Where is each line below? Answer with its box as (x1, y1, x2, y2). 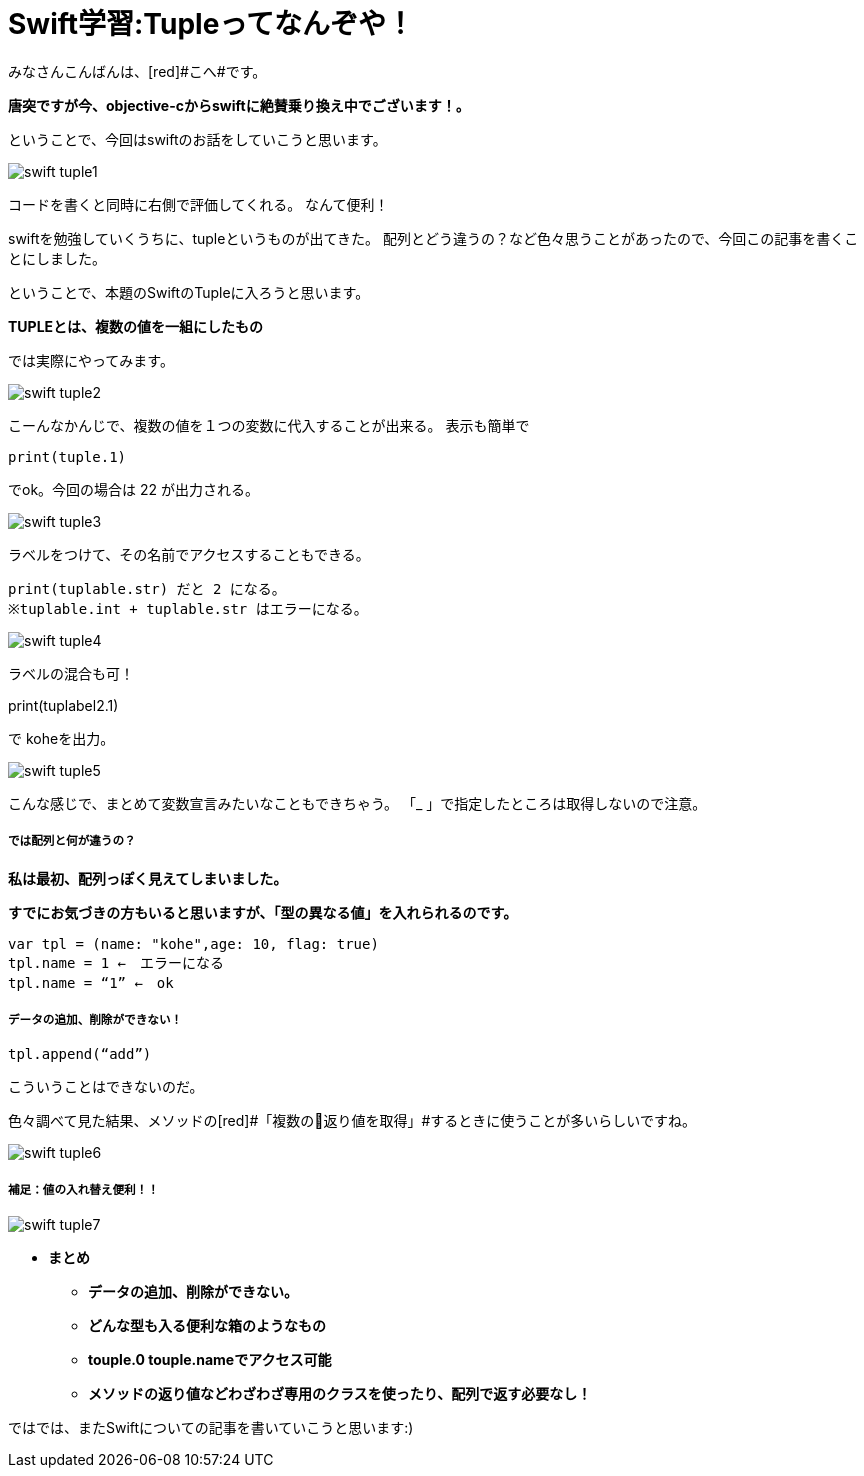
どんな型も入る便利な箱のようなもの (88, 1317, 326, 1335)
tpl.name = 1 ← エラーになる (8, 954, 225, 971)
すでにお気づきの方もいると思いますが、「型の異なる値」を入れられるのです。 (8, 903, 518, 921)
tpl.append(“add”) (8, 1046, 152, 1063)
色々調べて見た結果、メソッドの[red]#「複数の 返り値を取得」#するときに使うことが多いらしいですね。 (8, 1112, 696, 1130)
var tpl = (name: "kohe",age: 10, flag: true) (8, 935, 379, 952)
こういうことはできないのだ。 (8, 1078, 204, 1096)
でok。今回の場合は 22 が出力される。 (8, 480, 260, 498)
